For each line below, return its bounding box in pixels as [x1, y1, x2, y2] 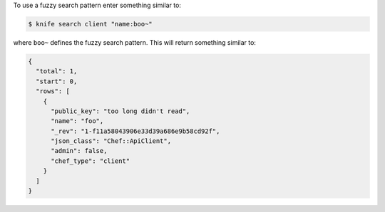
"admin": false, [51, 147, 108, 155]
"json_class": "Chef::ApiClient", [51, 137, 171, 145]
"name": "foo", [51, 117, 104, 125]
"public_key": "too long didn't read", [51, 107, 190, 115]
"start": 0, [36, 77, 78, 85]
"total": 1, [36, 68, 78, 75]
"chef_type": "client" [51, 157, 130, 165]
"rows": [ [36, 88, 71, 95]
